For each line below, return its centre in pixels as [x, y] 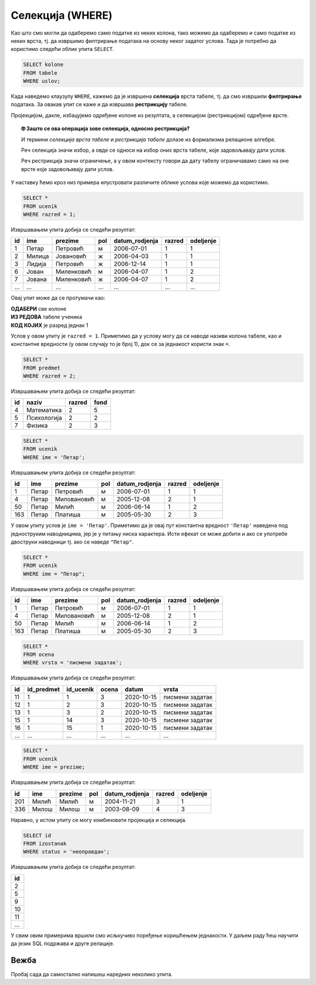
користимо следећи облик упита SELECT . [62, 49]
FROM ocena [39, 655]
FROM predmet [42, 368]
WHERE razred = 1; [49, 214]
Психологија [44, 418]
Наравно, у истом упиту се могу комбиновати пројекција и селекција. [99, 820]
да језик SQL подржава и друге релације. [63, 943]
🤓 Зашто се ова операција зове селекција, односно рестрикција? [106, 128]
